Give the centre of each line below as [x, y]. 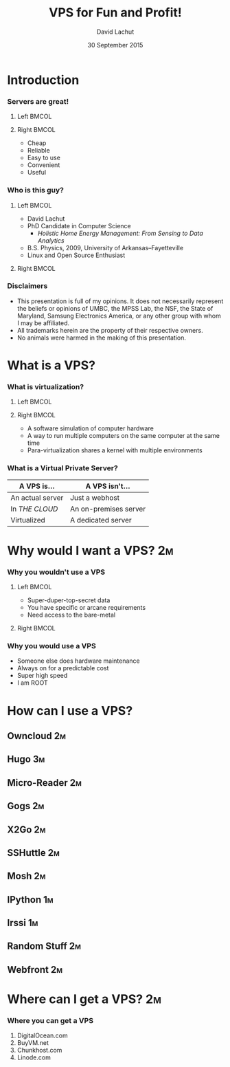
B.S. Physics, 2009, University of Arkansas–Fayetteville [105, 247]
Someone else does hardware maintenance [79, 661]
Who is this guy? [35, 190]
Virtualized [28, 520]
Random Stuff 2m [44, 946]
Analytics [51, 240]
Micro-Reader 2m [45, 783]
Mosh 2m [26, 876]
